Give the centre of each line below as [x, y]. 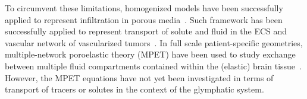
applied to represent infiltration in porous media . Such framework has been [144, 19]
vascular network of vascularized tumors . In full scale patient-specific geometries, [154, 42]
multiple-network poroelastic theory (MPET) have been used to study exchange [150, 54]
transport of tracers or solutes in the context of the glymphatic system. [134, 89]
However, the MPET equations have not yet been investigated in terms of [139, 77]
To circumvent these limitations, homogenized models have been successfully [144, 8]
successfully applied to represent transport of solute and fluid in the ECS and [146, 31]
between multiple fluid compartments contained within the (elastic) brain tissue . [153, 66]
